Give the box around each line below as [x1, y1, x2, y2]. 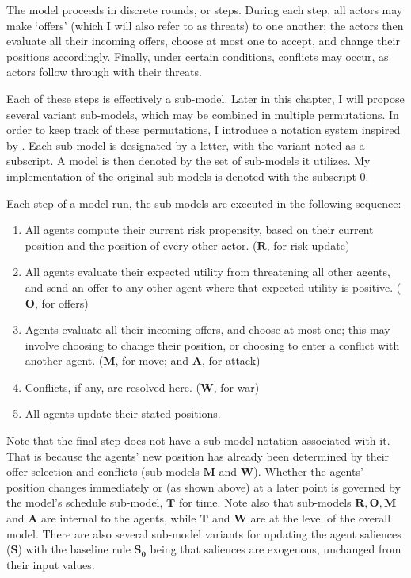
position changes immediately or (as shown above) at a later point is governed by [6, 478, 401, 495]
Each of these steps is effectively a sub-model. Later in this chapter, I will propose [6, 90, 405, 106]
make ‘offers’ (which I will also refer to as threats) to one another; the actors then [6, 17, 404, 33]
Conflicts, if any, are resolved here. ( [25, 378, 200, 395]
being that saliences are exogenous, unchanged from [150, 541, 401, 557]
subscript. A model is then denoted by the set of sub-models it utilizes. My [6, 152, 371, 169]
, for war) [213, 378, 260, 395]
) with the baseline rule [17, 541, 131, 557]
